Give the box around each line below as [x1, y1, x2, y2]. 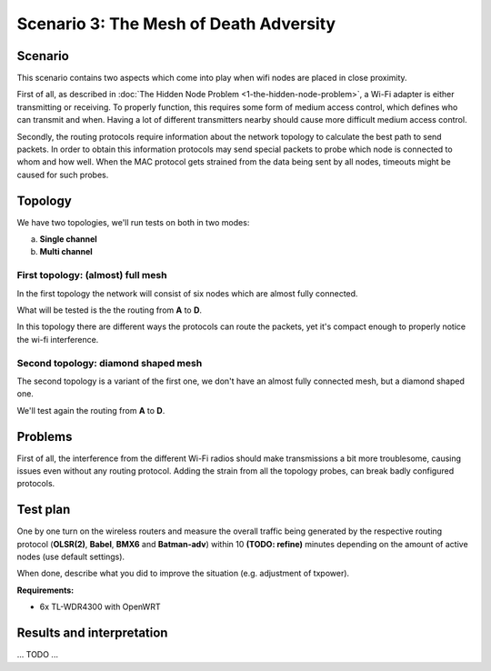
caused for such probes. [16, 169, 109, 180]
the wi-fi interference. [16, 334, 99, 345]
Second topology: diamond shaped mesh [16, 356, 203, 369]
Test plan [16, 502, 71, 517]
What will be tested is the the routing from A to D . [16, 305, 203, 315]
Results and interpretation [16, 626, 168, 641]
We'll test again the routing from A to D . [16, 405, 165, 416]
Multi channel [39, 246, 93, 257]
